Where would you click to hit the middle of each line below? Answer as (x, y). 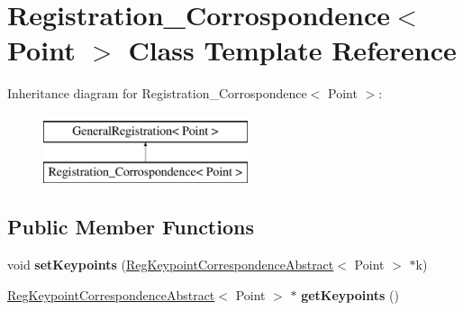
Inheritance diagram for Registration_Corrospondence (157, 93)
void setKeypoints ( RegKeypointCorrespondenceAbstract (171, 265)
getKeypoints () (350, 294)
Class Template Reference (292, 50)
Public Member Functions (131, 227)
